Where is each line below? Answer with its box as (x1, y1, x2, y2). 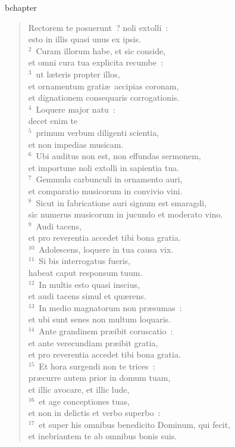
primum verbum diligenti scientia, (36, 126, 159, 138)
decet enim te (28, 114, 78, 127)
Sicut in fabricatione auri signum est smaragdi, (36, 196, 207, 209)
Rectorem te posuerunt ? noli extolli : (28, 21, 168, 33)
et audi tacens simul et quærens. (28, 290, 146, 302)
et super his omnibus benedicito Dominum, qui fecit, (39, 418, 231, 430)
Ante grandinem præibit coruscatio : (39, 325, 173, 337)
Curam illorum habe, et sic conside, (36, 44, 166, 57)
